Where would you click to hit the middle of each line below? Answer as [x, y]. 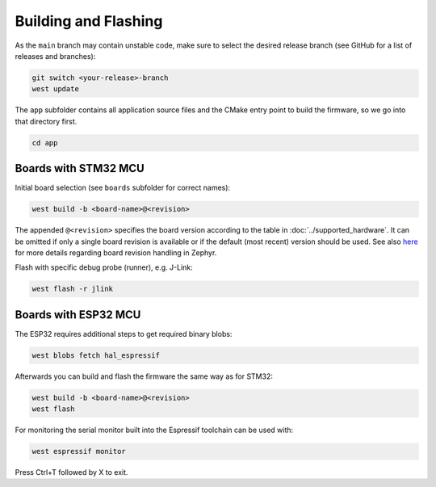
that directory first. [46, 121]
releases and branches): [55, 56]
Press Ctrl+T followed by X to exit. [71, 472]
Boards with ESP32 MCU [78, 315]
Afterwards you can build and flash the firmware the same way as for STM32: [144, 376]
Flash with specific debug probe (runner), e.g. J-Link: [104, 267]
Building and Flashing [89, 21]
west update [56, 89]
